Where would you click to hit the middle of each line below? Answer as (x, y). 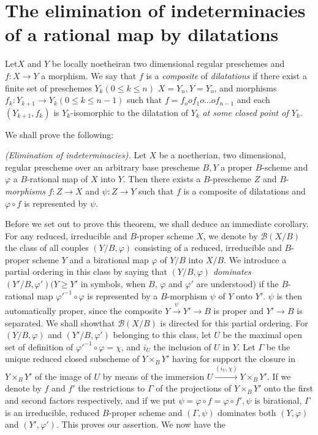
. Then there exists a (162, 179)
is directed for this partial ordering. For (234, 322)
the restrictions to (112, 388)
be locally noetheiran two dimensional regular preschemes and (168, 64)
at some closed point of (245, 112)
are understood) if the (237, 284)
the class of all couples (47, 248)
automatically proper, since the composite (84, 311)
